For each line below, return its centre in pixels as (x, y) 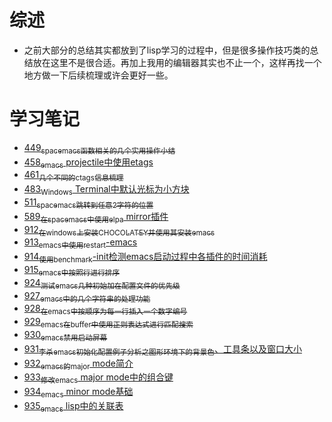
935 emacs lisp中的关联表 (73, 407)
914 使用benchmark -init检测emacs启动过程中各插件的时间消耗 (145, 258)
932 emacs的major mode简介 (78, 364)
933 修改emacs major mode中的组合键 (98, 378)
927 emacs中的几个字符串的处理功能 (87, 296)
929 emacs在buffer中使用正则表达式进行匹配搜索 (108, 323)
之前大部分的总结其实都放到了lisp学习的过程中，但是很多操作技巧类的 (167, 50)
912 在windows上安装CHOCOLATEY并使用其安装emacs (119, 230)
